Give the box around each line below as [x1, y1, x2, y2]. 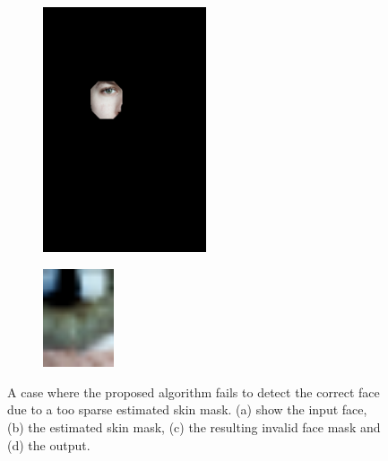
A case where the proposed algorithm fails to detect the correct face [7, 382, 380, 401]
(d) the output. [7, 435, 91, 454]
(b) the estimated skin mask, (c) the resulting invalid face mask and [7, 417, 381, 436]
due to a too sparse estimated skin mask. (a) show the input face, [7, 400, 367, 419]
